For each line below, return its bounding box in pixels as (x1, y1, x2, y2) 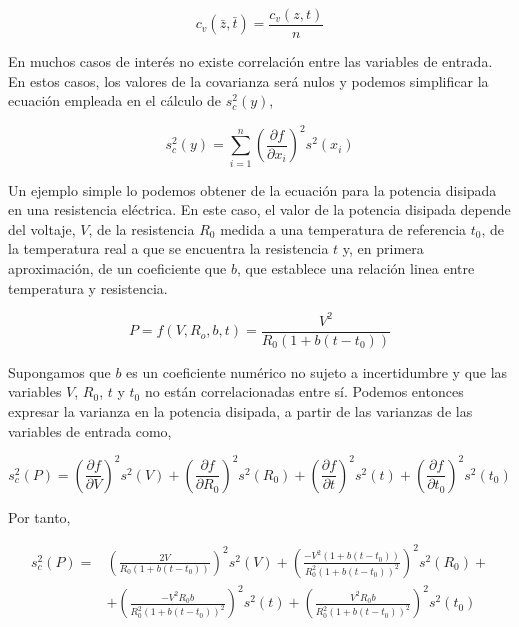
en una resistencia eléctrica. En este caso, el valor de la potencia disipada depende (8, 199, 511, 220)
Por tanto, (8, 506, 71, 527)
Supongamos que (8, 361, 111, 382)
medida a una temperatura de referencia (220, 218, 467, 239)
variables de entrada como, (8, 420, 172, 441)
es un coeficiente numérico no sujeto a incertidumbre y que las (126, 361, 508, 382)
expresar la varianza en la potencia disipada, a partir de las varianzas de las (8, 400, 473, 421)
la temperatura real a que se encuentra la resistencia (8, 238, 329, 259)
